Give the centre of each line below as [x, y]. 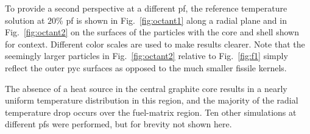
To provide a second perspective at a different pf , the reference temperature [146, 8]
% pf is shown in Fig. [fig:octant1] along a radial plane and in [171, 20]
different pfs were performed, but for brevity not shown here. [118, 124]
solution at [25, 20]
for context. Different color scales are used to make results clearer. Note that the [155, 44]
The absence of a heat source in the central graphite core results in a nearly [146, 88]
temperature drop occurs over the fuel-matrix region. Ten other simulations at [151, 112]
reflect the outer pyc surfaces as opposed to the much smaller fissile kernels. [146, 67]
